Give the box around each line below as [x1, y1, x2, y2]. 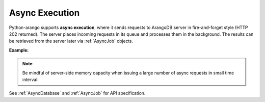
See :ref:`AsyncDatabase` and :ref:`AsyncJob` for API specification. [9, 90, 146, 96]
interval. [22, 76, 39, 82]
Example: [9, 47, 29, 53]
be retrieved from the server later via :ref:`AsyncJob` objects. [9, 38, 133, 44]
